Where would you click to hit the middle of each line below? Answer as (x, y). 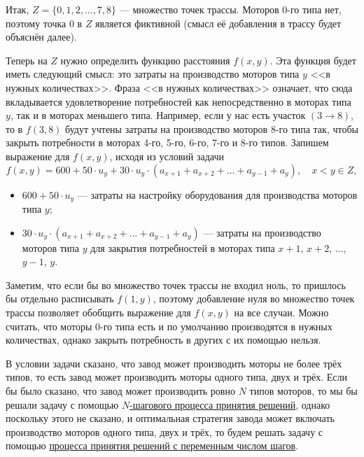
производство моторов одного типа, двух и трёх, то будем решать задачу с (164, 431)
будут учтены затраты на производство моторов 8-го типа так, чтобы (212, 128)
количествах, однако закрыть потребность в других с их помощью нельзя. (163, 340)
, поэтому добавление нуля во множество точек (254, 298)
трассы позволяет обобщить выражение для (98, 312)
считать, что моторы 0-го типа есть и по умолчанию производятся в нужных (169, 326)
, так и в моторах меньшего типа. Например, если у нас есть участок (158, 115)
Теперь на (27, 60)
